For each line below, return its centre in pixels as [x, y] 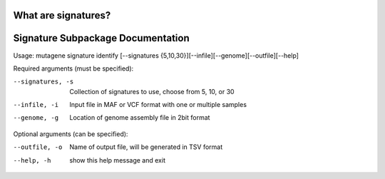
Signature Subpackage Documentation [101, 38]
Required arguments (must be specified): [73, 68]
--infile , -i [36, 105]
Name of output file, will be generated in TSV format [146, 147]
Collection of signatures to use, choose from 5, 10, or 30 [152, 91]
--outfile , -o [38, 147]
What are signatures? [62, 15]
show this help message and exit [117, 160]
